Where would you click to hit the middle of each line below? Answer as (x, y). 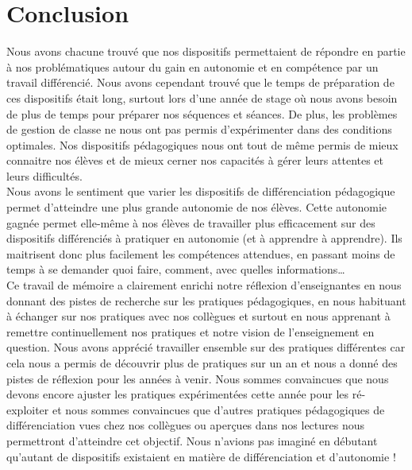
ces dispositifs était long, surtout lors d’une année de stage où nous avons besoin (202, 97)
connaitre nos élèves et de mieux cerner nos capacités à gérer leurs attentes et (195, 160)
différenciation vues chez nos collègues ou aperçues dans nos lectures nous (186, 425)
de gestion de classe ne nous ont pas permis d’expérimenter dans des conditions (199, 129)
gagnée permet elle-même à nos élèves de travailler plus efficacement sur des (191, 222)
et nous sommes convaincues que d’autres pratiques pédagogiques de (218, 409)
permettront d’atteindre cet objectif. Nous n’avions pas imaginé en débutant (192, 440)
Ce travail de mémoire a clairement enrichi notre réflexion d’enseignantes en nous (204, 285)
